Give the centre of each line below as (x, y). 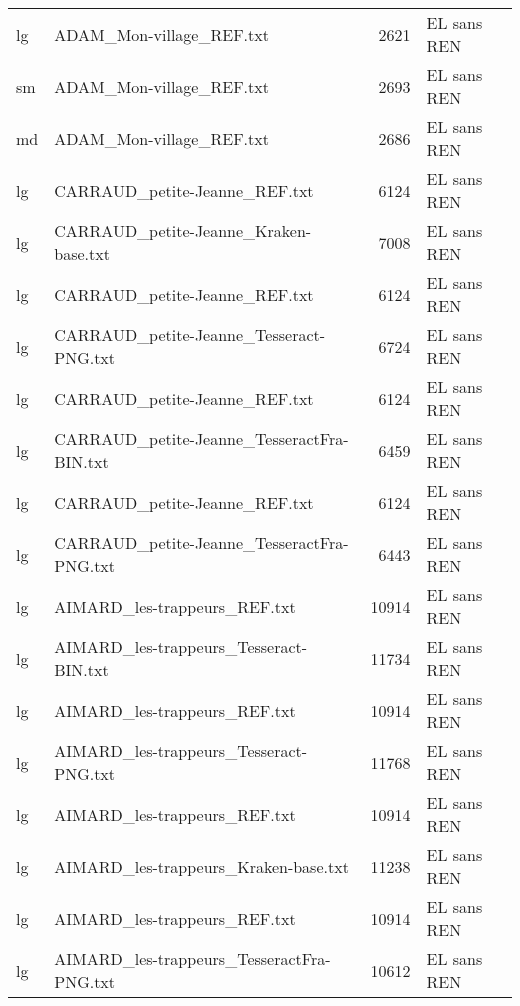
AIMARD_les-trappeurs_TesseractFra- (192, 958)
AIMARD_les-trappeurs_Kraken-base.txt (201, 866)
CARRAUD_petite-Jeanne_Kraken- (183, 230)
